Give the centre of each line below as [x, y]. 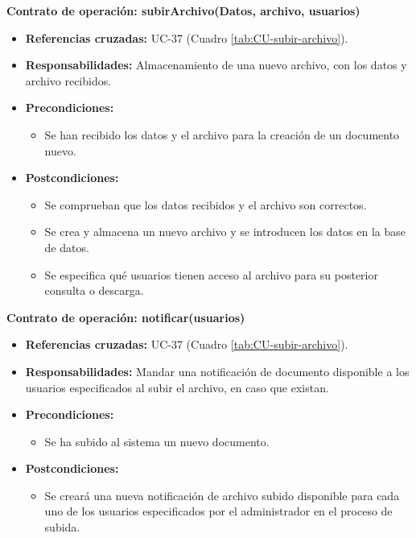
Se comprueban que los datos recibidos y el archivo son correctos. [206, 204]
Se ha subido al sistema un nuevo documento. [157, 441]
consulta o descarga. [94, 290]
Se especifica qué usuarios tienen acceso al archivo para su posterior [211, 274]
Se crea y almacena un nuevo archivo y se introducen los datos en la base [225, 232]
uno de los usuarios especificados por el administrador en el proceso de [218, 511]
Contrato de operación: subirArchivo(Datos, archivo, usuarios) [183, 10]
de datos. [67, 247]
